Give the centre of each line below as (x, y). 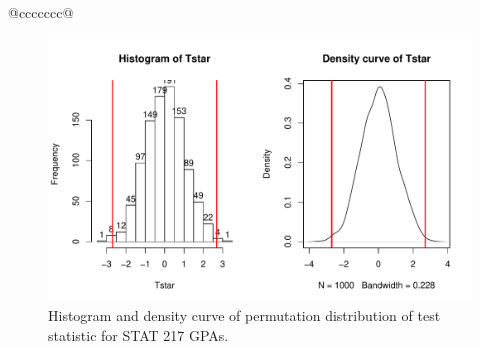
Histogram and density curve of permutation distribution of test (244, 315)
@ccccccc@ (41, 12)
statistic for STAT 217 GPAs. (138, 334)
